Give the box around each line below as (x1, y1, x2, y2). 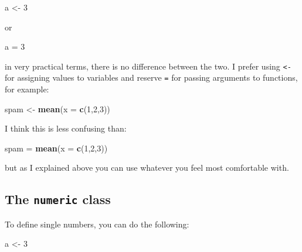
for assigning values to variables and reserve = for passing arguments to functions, (5, 71, 298, 84)
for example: (5, 83, 49, 95)
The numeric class (5, 190, 111, 208)
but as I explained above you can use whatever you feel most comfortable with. (5, 161, 289, 174)
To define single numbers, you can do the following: (5, 218, 189, 230)
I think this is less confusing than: (5, 122, 127, 134)
